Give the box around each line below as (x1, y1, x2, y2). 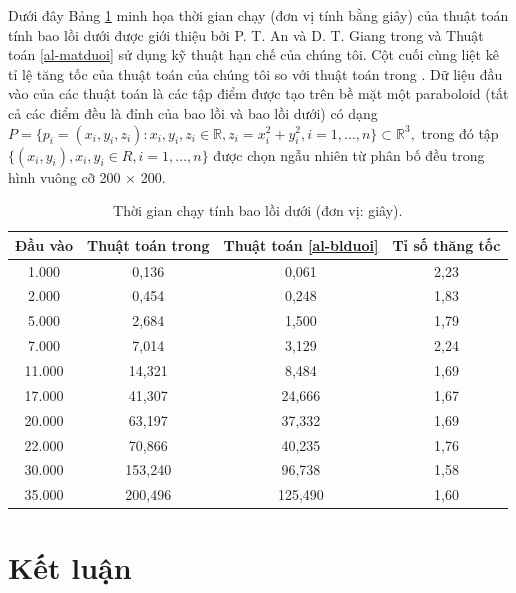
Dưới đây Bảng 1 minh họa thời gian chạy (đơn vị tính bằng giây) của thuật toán (8, 5, 509, 25)
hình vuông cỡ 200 (8, 166, 121, 187)
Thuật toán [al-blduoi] (223, 234, 379, 255)
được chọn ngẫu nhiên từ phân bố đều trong (213, 144, 485, 165)
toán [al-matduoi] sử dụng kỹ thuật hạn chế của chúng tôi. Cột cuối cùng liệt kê (8, 44, 499, 65)
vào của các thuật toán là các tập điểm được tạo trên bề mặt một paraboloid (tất (8, 83, 509, 104)
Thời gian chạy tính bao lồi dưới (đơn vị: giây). (113, 200, 403, 221)
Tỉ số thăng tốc (392, 234, 501, 255)
